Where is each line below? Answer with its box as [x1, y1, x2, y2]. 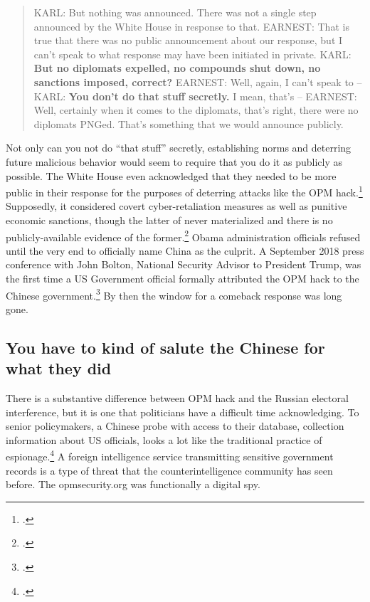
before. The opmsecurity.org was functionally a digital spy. [6, 477, 260, 492]
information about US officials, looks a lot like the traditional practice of [6, 432, 322, 447]
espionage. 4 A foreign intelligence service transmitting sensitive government [6, 447, 334, 464]
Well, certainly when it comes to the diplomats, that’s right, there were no [33, 102, 359, 117]
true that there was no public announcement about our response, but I [33, 33, 343, 48]
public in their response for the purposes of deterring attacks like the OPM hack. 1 [6, 183, 363, 199]
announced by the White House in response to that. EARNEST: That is [33, 19, 349, 33]
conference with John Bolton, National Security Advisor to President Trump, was [6, 257, 361, 272]
